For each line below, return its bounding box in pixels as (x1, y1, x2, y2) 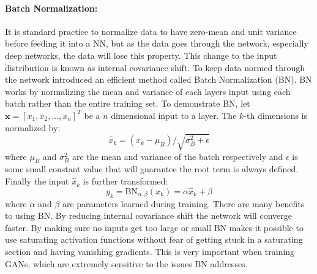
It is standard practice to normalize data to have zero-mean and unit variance (5, 25, 297, 37)
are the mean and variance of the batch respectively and (72, 150, 283, 162)
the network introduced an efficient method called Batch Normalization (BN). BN (5, 73, 312, 86)
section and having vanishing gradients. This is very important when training (5, 245, 295, 258)
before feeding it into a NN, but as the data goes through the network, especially (5, 37, 308, 50)
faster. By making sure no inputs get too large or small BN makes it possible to (5, 221, 304, 234)
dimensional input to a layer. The (111, 108, 237, 121)
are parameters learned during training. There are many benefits (62, 197, 305, 210)
